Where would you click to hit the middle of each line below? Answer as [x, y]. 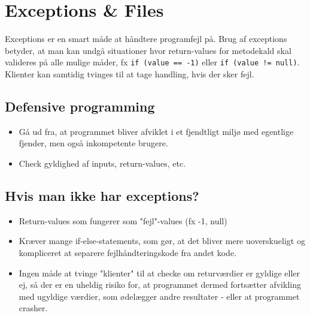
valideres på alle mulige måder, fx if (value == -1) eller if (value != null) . [152, 62]
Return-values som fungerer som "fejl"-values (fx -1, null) [123, 220]
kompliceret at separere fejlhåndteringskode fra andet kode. [127, 252]
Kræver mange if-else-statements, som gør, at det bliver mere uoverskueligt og [162, 241]
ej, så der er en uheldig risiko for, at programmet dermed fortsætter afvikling [160, 285]
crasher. [33, 308]
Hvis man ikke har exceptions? [102, 195]
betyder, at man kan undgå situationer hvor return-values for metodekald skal [148, 50]
